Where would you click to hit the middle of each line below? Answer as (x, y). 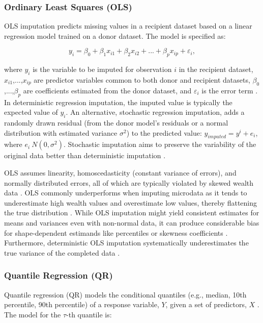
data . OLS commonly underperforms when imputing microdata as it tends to (126, 193)
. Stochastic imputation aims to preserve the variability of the (160, 144)
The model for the (33, 314)
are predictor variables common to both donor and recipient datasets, (142, 80)
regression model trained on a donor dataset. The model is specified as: (115, 35)
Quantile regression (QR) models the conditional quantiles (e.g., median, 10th (125, 294)
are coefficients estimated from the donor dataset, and (107, 90)
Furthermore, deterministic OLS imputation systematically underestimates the (126, 243)
